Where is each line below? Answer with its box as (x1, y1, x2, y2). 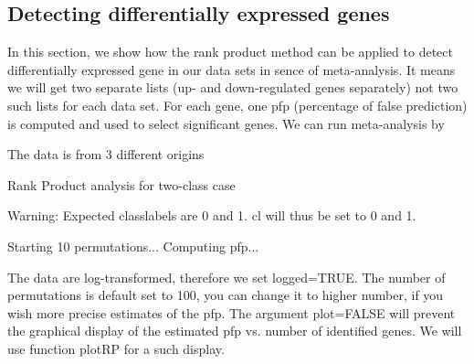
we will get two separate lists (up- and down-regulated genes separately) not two (7, 78, 458, 97)
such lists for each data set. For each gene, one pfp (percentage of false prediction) (7, 95, 468, 114)
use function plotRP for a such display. (7, 338, 225, 358)
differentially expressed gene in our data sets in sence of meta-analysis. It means (7, 59, 456, 79)
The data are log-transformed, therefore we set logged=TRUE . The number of (7, 267, 446, 286)
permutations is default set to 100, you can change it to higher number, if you (7, 285, 444, 305)
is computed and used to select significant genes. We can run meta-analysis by (7, 113, 445, 133)
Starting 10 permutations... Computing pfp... (7, 236, 259, 255)
